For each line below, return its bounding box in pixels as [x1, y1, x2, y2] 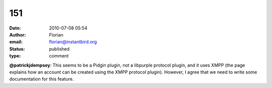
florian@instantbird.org [49, 39, 97, 45]
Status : [9, 45, 25, 52]
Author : [9, 31, 26, 37]
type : [9, 53, 21, 59]
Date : [9, 25, 21, 31]
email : [9, 39, 23, 45]
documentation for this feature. [9, 76, 74, 82]
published [49, 45, 70, 52]
